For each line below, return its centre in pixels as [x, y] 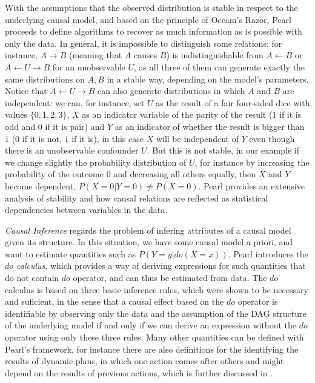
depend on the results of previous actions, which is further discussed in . [139, 372]
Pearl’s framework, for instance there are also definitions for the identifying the [152, 349]
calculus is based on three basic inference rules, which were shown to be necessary [157, 289]
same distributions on [45, 79]
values [16, 114]
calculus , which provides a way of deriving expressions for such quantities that [161, 266]
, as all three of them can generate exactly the [220, 66]
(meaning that [95, 55]
